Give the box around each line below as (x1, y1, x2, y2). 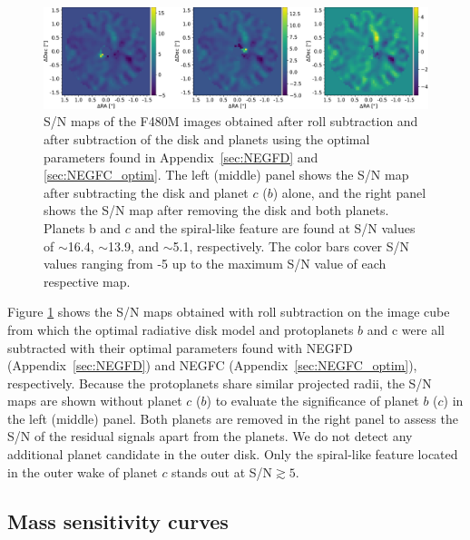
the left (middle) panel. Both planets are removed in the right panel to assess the (7, 408, 458, 427)
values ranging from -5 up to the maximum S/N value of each (44, 254, 387, 273)
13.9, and (108, 236, 160, 255)
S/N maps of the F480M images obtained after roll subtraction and (44, 112, 418, 131)
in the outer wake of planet (7, 462, 158, 481)
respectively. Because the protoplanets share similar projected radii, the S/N (7, 373, 432, 392)
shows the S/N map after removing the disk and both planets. (44, 201, 389, 220)
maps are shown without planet (7, 391, 182, 410)
